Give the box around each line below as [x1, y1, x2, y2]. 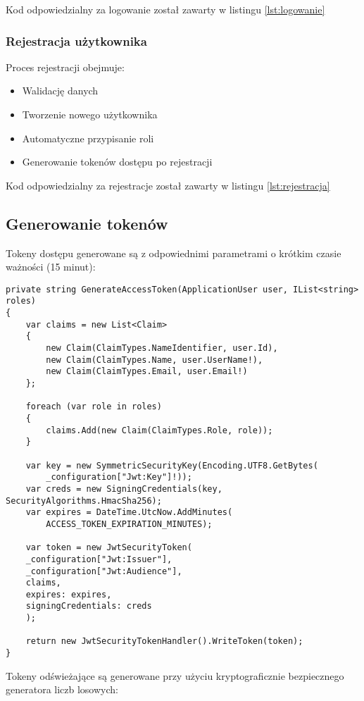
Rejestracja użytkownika [6, 32, 147, 49]
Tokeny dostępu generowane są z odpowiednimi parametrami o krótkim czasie [6, 245, 341, 260]
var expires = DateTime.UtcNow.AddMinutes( [25, 507, 233, 518]
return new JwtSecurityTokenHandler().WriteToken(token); [25, 636, 303, 647]
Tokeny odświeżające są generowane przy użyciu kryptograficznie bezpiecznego [6, 668, 344, 683]
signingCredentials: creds [25, 601, 152, 612]
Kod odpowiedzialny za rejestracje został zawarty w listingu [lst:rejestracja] [6, 178, 330, 192]
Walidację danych [22, 83, 99, 98]
